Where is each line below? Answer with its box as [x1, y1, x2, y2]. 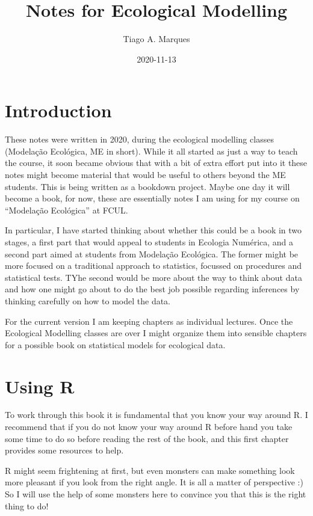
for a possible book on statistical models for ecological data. [5, 338, 226, 351]
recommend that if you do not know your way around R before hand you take [5, 420, 293, 433]
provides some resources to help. [5, 444, 124, 456]
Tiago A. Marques [123, 32, 190, 45]
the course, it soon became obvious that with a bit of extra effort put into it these [5, 156, 308, 169]
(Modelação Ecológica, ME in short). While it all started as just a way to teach [5, 144, 298, 157]
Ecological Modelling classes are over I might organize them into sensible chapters [5, 327, 307, 339]
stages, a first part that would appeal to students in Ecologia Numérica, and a [5, 236, 294, 248]
